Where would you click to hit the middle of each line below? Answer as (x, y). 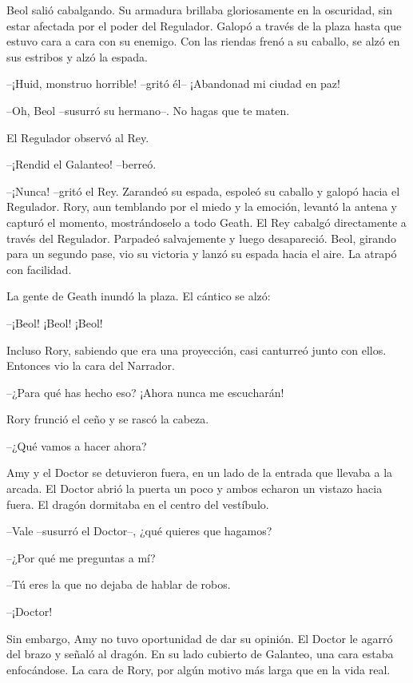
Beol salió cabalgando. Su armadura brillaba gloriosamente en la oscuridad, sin (199, 10)
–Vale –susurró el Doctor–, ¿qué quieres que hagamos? (139, 531)
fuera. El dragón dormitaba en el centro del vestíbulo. (138, 504)
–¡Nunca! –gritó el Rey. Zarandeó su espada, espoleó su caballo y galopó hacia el (203, 191)
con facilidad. (39, 269)
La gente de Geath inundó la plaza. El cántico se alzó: (139, 296)
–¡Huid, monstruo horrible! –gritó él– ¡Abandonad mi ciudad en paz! (173, 83)
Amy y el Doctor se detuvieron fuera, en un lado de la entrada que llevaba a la (200, 473)
